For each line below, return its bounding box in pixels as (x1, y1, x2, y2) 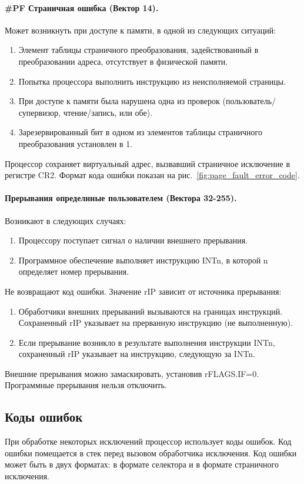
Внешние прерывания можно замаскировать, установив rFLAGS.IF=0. (5, 367, 259, 379)
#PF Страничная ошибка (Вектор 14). (5, 1, 159, 14)
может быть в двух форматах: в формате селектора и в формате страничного (5, 458, 279, 470)
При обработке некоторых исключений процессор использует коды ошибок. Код (5, 435, 292, 448)
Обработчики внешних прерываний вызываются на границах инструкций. (18, 305, 283, 317)
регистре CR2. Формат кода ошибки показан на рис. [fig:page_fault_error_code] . (5, 169, 300, 181)
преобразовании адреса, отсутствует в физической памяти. (18, 55, 228, 67)
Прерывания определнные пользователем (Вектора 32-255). (5, 192, 237, 204)
